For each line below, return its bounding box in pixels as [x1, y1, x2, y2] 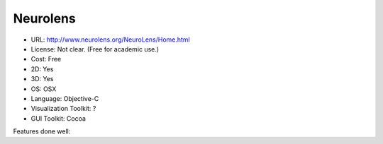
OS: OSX [30, 85, 57, 93]
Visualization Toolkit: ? [30, 104, 96, 113]
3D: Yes [30, 75, 54, 83]
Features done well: [13, 127, 71, 136]
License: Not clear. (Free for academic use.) [30, 44, 160, 53]
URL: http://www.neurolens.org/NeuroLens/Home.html [30, 35, 191, 44]
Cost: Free [30, 55, 62, 64]
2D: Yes [30, 64, 54, 73]
